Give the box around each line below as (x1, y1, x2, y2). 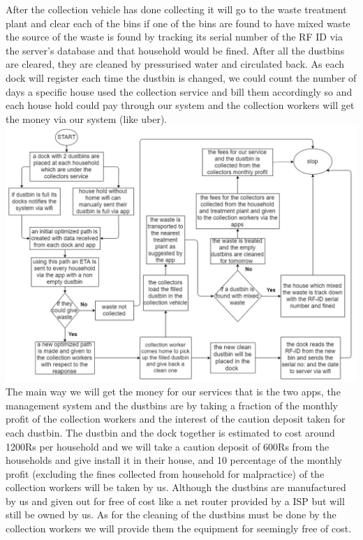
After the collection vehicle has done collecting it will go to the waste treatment (6, 2, 347, 16)
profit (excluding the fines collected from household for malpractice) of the (6, 466, 325, 481)
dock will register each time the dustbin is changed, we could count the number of (6, 70, 357, 85)
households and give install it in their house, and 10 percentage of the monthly (6, 453, 343, 467)
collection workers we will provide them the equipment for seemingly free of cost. (6, 521, 352, 536)
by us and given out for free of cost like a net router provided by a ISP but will (6, 493, 345, 508)
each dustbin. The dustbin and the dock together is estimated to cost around (6, 425, 335, 439)
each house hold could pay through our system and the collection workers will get (6, 98, 355, 112)
